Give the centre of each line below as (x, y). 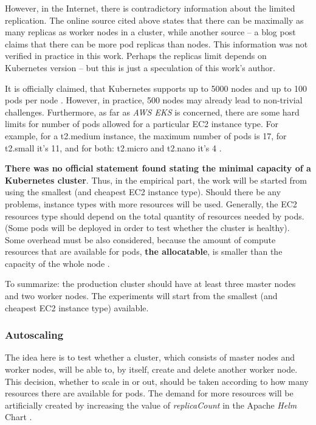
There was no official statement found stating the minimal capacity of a (158, 168)
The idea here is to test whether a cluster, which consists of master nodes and (150, 357)
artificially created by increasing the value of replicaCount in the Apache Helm (151, 405)
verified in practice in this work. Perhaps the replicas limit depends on (136, 56)
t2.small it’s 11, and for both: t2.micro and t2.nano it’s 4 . (113, 147)
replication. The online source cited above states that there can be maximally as (154, 20)
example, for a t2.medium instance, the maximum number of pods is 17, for (146, 135)
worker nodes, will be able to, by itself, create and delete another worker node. (151, 369)
